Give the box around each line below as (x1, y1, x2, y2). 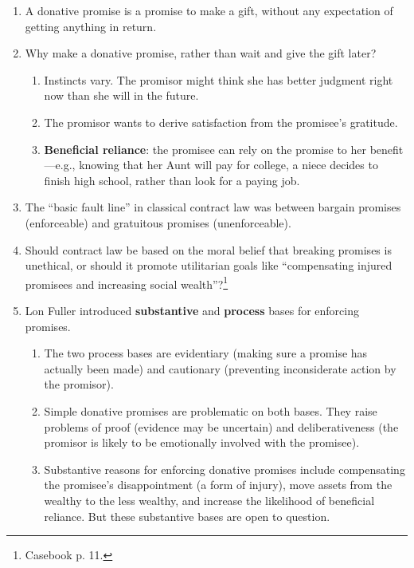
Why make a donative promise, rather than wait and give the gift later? (25, 45, 377, 61)
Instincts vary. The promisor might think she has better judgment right (44, 71, 393, 88)
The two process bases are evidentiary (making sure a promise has (44, 345, 368, 361)
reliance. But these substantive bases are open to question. (44, 507, 330, 524)
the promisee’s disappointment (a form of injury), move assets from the (44, 476, 393, 493)
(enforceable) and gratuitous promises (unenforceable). (25, 214, 291, 231)
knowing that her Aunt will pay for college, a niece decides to (79, 156, 378, 173)
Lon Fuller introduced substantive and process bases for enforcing (25, 302, 360, 318)
